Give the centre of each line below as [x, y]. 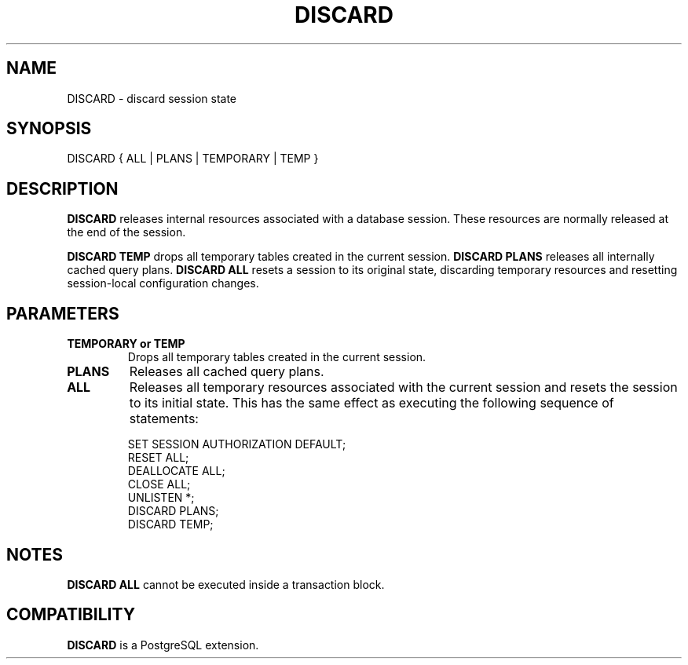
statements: [164, 419]
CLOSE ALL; [159, 484]
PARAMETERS [63, 313]
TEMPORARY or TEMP [126, 344]
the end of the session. [126, 232]
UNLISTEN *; [161, 498]
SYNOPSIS [49, 129]
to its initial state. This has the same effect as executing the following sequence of [371, 403]
